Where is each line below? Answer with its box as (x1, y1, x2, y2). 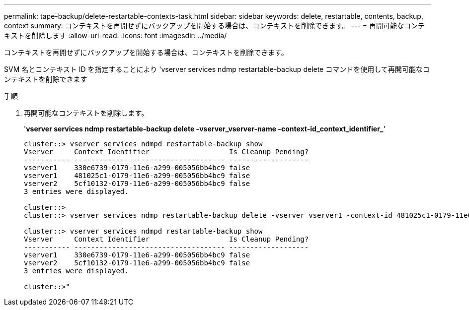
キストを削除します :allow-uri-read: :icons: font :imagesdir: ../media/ (4, 31, 227, 40)
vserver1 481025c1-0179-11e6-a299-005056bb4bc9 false (24, 172, 250, 180)
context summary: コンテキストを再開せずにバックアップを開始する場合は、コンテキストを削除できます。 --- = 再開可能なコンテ (4, 21, 425, 30)
